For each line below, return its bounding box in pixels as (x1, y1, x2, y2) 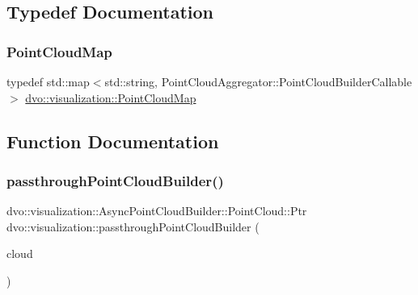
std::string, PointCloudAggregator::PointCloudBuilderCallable (104, 73, 412, 89)
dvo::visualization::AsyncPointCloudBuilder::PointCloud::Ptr (6, 202, 307, 219)
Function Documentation (6, 128, 219, 153)
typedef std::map (6, 73, 90, 89)
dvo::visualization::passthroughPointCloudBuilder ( (6, 218, 260, 235)
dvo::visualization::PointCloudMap (25, 89, 196, 106)
